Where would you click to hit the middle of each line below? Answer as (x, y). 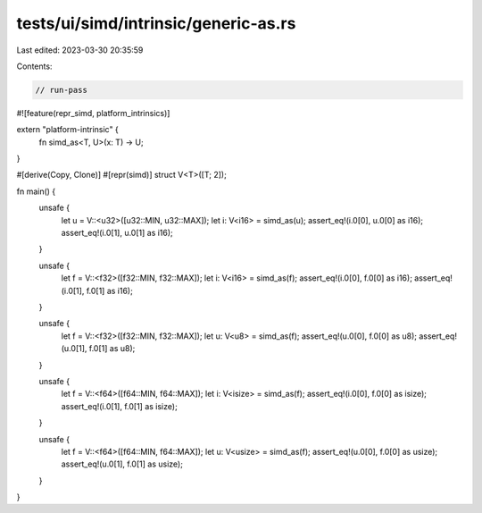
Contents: (34, 66)
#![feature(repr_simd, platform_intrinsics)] (93, 113)
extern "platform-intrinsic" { (68, 130)
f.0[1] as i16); (109, 290)
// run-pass (62, 90)
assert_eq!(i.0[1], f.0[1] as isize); (119, 406)
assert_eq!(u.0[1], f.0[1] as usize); (122, 464)
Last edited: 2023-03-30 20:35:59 (80, 50)
